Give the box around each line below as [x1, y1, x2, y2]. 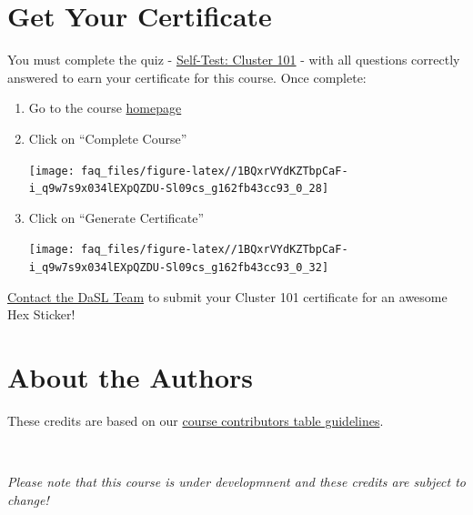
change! [7, 490, 49, 509]
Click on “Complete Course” [28, 128, 187, 147]
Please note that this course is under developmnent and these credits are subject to [7, 472, 466, 491]
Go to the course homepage [28, 98, 182, 117]
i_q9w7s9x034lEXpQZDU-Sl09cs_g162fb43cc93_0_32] [28, 261, 329, 275]
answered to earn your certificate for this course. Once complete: [7, 67, 367, 86]
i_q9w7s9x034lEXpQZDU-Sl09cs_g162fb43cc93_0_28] [28, 182, 329, 196]
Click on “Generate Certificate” [28, 207, 205, 227]
